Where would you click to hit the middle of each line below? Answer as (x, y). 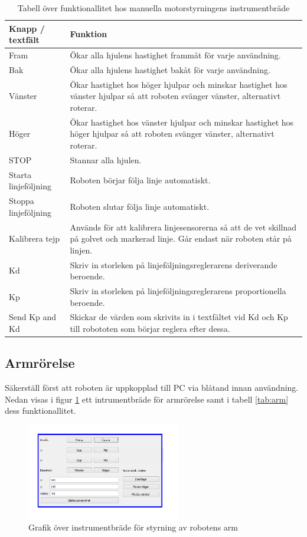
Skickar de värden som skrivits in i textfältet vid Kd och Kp (179, 317)
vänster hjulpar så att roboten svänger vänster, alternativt (175, 96)
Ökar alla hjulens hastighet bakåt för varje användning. (170, 69)
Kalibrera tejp (35, 238)
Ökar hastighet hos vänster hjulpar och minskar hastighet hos (182, 122)
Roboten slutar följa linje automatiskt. (140, 206)
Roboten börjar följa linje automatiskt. (140, 180)
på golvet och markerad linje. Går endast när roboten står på (181, 238)
